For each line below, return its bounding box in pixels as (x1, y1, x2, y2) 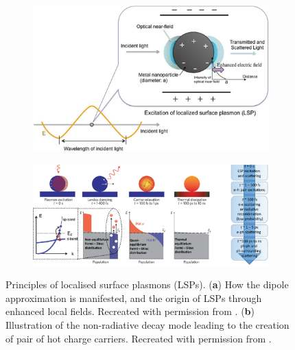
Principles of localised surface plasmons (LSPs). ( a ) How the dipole (5, 277, 289, 292)
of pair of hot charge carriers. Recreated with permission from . (5, 331, 272, 345)
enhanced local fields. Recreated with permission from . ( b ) (5, 304, 255, 318)
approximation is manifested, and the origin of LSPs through (5, 290, 262, 305)
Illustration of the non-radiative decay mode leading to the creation (5, 318, 290, 332)
